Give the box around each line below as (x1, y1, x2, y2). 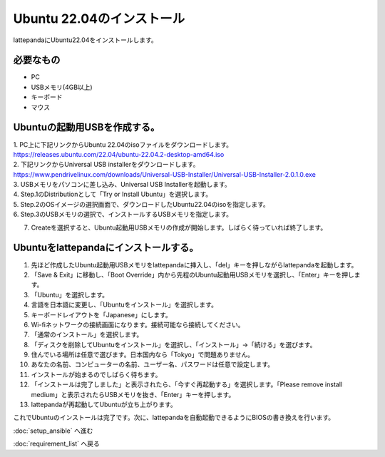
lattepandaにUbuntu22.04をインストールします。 (13, 36, 158, 44)
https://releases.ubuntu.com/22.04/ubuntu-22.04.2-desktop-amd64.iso (13, 150, 225, 158)
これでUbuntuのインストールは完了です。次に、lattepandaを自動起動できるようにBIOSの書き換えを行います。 (13, 414, 335, 422)
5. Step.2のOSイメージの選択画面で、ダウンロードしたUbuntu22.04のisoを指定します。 (13, 200, 270, 208)
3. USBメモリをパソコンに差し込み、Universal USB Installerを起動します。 (13, 180, 231, 189)
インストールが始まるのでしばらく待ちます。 (31, 370, 162, 379)
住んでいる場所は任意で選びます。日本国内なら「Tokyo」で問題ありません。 (31, 350, 255, 359)
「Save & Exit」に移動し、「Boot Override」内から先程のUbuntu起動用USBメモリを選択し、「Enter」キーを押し (31, 270, 354, 279)
